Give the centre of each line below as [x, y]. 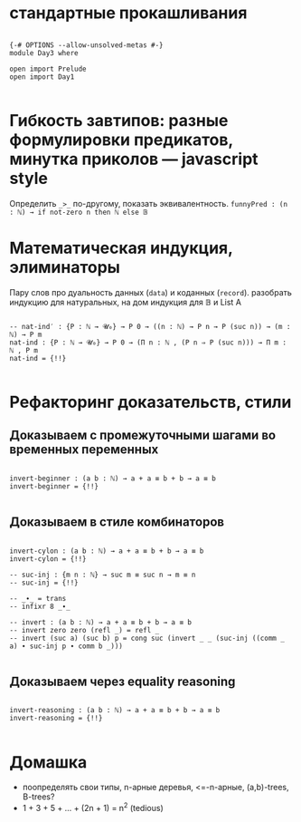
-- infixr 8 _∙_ [40, 606]
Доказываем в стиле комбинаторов [117, 522]
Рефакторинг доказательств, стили [150, 402]
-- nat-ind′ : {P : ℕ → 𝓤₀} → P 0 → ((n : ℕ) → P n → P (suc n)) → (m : [150, 326]
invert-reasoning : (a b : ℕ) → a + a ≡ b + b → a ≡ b [115, 711]
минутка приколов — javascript [134, 159]
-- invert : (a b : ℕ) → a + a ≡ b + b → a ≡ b [101, 622]
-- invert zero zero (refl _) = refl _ [85, 630]
